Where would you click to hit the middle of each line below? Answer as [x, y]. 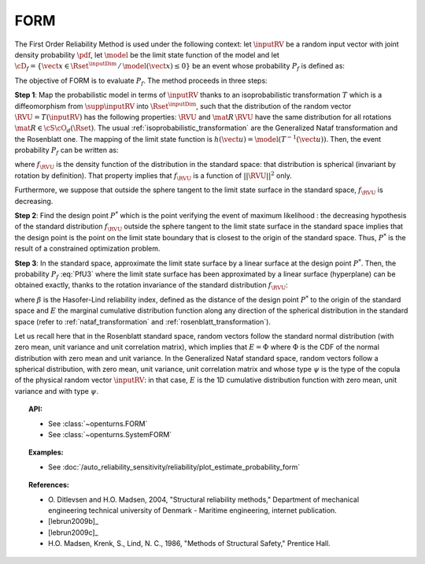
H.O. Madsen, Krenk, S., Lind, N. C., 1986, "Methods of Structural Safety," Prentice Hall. [189, 544]
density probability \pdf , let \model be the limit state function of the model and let [147, 54]
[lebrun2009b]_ [73, 521]
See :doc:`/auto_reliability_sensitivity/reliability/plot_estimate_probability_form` [174, 467]
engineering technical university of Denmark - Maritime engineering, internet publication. [193, 510]
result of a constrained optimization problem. [87, 249]
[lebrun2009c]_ [73, 532]
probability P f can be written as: [67, 151]
